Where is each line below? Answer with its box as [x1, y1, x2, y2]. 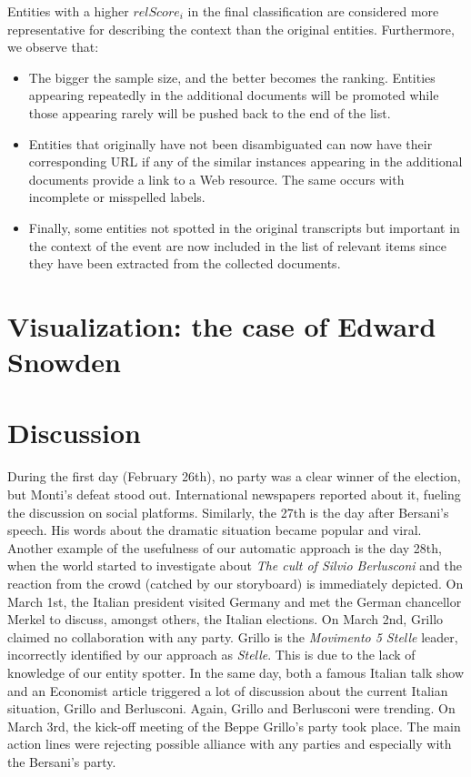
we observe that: [7, 37, 99, 56]
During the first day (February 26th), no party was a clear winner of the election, [7, 467, 461, 486]
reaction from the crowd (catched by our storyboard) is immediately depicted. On [7, 573, 464, 592]
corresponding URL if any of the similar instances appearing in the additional [28, 152, 463, 171]
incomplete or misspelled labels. [28, 187, 205, 207]
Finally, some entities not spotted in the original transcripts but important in [28, 217, 460, 237]
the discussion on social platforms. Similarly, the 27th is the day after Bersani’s [7, 502, 449, 521]
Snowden [7, 343, 121, 380]
